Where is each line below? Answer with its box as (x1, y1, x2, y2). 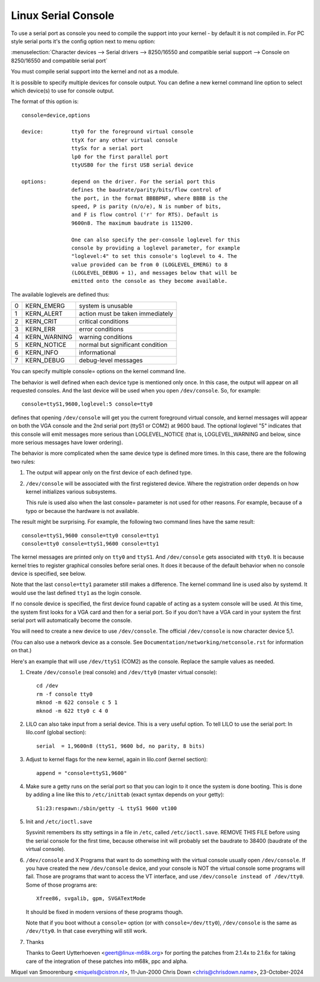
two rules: (11, 458, 36, 465)
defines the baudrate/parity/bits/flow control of (71, 187, 222, 193)
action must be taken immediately (79, 310, 173, 318)
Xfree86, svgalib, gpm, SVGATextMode (36, 895, 146, 902)
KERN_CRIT (25, 317, 57, 326)
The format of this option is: (11, 98, 79, 105)
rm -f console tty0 (36, 691, 93, 697)
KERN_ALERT (25, 310, 63, 318)
